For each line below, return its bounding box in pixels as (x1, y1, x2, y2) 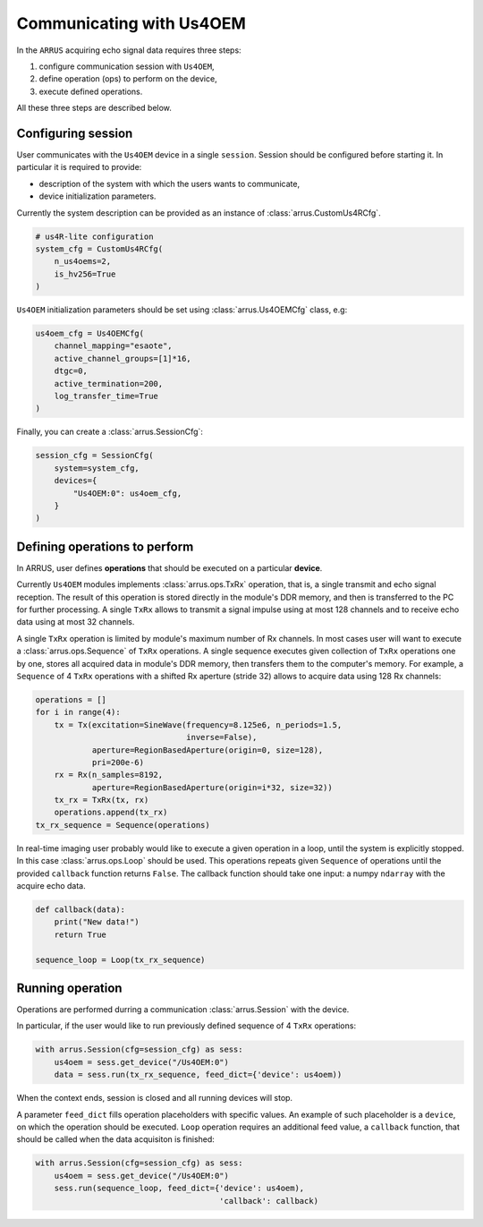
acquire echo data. (16, 881, 86, 891)
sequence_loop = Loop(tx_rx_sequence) (35, 954, 206, 965)
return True (54, 929, 107, 940)
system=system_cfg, (54, 463, 140, 473)
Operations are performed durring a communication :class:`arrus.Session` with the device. (16, 1004, 350, 1015)
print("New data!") (54, 917, 140, 927)
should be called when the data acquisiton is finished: (16, 1134, 215, 1145)
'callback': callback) (219, 1196, 319, 1206)
